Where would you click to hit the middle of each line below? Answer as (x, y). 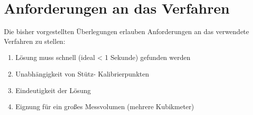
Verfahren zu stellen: (35, 41)
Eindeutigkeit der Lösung (53, 90)
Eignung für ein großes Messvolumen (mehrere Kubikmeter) (105, 106)
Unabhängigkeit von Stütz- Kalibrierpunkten (82, 73)
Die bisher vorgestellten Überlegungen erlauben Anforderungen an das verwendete (126, 31)
